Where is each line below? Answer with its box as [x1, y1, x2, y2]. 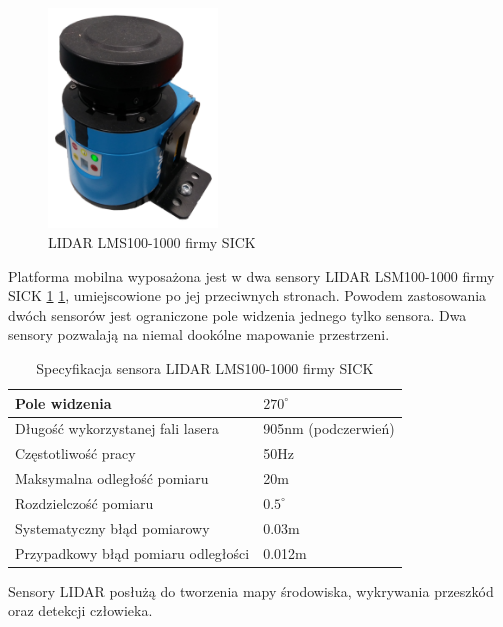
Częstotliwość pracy [15, 443, 136, 464]
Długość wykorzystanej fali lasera [15, 418, 219, 439]
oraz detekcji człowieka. [8, 600, 153, 621]
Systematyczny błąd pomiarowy [15, 517, 210, 538]
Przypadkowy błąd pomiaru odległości [15, 542, 250, 563]
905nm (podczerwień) [263, 418, 395, 439]
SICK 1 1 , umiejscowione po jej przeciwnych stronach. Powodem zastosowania [8, 285, 487, 306]
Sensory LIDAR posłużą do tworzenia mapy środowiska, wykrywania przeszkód [8, 580, 494, 601]
